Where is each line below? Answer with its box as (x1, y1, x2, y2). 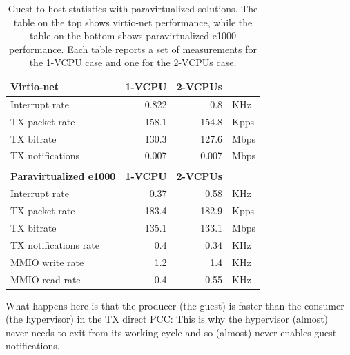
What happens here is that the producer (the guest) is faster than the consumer (6, 298, 344, 312)
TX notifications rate (10, 237, 99, 252)
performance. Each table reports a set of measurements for (9, 41, 257, 56)
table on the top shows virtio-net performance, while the (13, 14, 253, 29)
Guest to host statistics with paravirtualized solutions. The (8, 1, 258, 15)
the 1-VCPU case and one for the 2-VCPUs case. (29, 55, 237, 70)
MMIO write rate (10, 254, 84, 269)
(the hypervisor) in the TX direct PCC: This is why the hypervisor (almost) (6, 312, 329, 326)
